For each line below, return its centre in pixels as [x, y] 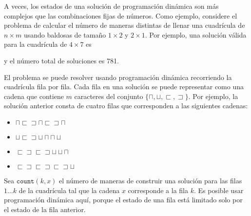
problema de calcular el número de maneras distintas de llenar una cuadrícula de [125, 25]
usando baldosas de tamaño [65, 34]
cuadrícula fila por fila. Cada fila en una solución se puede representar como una [124, 87]
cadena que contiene [34, 96]
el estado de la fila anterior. [45, 209]
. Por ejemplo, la [213, 96]
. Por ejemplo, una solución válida [196, 34]
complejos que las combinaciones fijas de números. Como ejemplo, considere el [121, 15]
